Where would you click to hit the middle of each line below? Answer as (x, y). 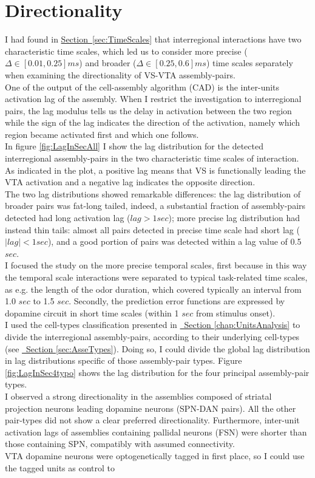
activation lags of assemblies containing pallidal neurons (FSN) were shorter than (156, 432)
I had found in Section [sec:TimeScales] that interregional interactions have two (153, 39)
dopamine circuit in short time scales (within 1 (92, 312)
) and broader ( (108, 63)
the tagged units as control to (60, 467)
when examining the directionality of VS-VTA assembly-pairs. (120, 74)
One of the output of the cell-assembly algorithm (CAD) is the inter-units (142, 87)
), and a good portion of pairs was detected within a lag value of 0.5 (174, 241)
